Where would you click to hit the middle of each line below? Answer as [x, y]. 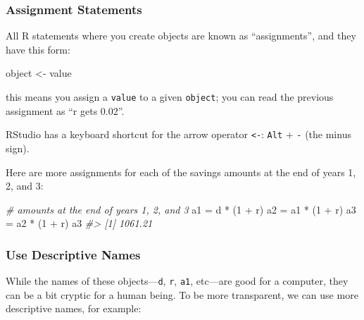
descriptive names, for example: [74, 308]
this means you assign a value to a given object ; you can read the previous [170, 97]
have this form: [38, 49]
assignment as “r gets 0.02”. [65, 110]
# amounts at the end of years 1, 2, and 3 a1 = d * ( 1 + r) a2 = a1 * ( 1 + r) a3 [181, 209]
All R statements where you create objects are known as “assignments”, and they [181, 36]
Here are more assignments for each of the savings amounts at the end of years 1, [181, 172]
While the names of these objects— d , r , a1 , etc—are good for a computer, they [177, 281]
